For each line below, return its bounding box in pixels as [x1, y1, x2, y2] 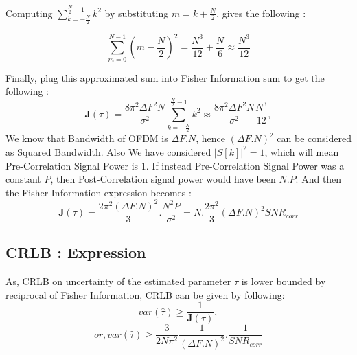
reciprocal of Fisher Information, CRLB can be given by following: [5, 287, 285, 301]
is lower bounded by [241, 274, 326, 288]
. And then [295, 172, 342, 186]
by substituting [104, 5, 169, 20]
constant [5, 172, 41, 186]
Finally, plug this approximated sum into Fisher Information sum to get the [5, 70, 325, 84]
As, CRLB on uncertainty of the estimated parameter [5, 274, 231, 288]
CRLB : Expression [5, 242, 146, 263]
